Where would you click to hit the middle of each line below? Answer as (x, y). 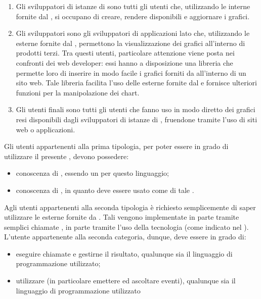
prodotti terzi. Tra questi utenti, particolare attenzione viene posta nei (125, 53)
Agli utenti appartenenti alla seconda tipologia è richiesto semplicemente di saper (130, 207)
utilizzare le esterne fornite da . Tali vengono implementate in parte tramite (122, 217)
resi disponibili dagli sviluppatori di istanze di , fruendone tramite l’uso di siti (137, 119)
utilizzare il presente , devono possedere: (67, 156)
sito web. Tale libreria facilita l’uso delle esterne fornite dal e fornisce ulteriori (136, 83)
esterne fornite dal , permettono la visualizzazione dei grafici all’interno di (130, 43)
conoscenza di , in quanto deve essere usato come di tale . (105, 190)
